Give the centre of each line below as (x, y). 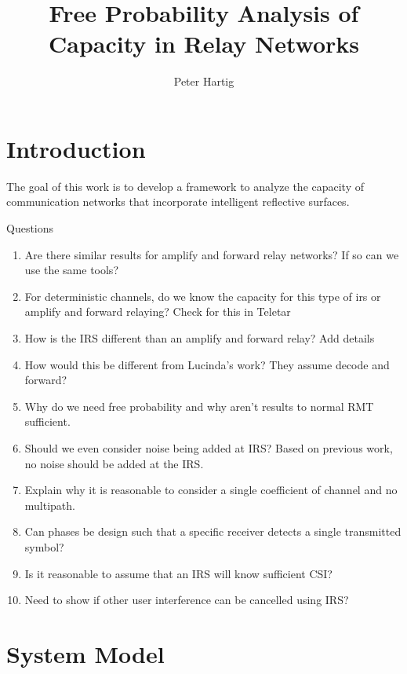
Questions (30, 228)
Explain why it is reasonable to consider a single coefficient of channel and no (211, 490)
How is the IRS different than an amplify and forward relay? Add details (200, 338)
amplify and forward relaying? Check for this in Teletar (158, 311)
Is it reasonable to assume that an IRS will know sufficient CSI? (178, 573)
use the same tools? (71, 270)
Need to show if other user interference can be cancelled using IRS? (187, 600)
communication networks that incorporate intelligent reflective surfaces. (178, 201)
